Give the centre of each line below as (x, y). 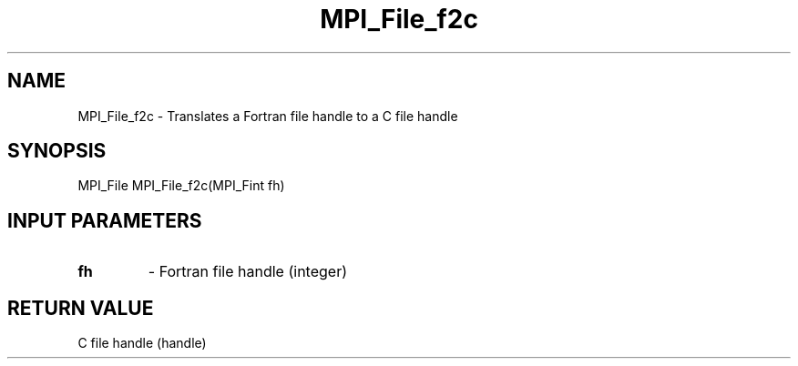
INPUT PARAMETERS (105, 220)
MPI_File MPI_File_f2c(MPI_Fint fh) (181, 186)
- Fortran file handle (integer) (247, 272)
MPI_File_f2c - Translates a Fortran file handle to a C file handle (268, 116)
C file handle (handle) (142, 343)
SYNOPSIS (57, 151)
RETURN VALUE (81, 308)
